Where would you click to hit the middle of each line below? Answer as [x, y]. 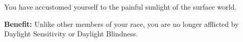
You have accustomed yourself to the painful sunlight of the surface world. [120, 7]
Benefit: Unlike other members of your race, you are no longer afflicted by [121, 24]
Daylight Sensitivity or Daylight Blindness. [71, 34]
